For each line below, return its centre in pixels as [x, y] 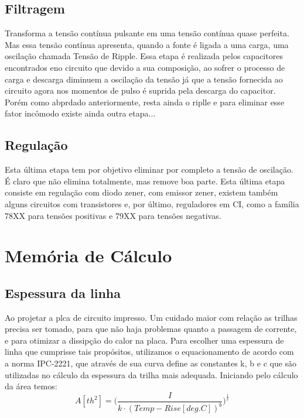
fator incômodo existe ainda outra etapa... [80, 113]
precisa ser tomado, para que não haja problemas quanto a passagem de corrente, [151, 329]
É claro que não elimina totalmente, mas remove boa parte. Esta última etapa [145, 181]
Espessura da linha [63, 292]
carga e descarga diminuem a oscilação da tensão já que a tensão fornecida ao [144, 79]
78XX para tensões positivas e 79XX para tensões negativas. [113, 215]
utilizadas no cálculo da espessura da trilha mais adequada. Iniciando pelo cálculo [151, 374]
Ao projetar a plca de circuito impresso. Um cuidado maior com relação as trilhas [151, 317]
